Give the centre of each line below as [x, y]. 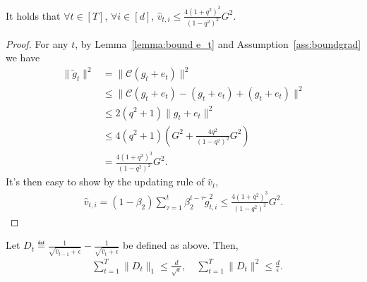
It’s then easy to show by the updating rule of [105, 182]
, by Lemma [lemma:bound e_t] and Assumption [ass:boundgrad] [218, 43]
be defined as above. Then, [180, 245]
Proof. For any [37, 43]
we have [23, 57]
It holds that [33, 15]
